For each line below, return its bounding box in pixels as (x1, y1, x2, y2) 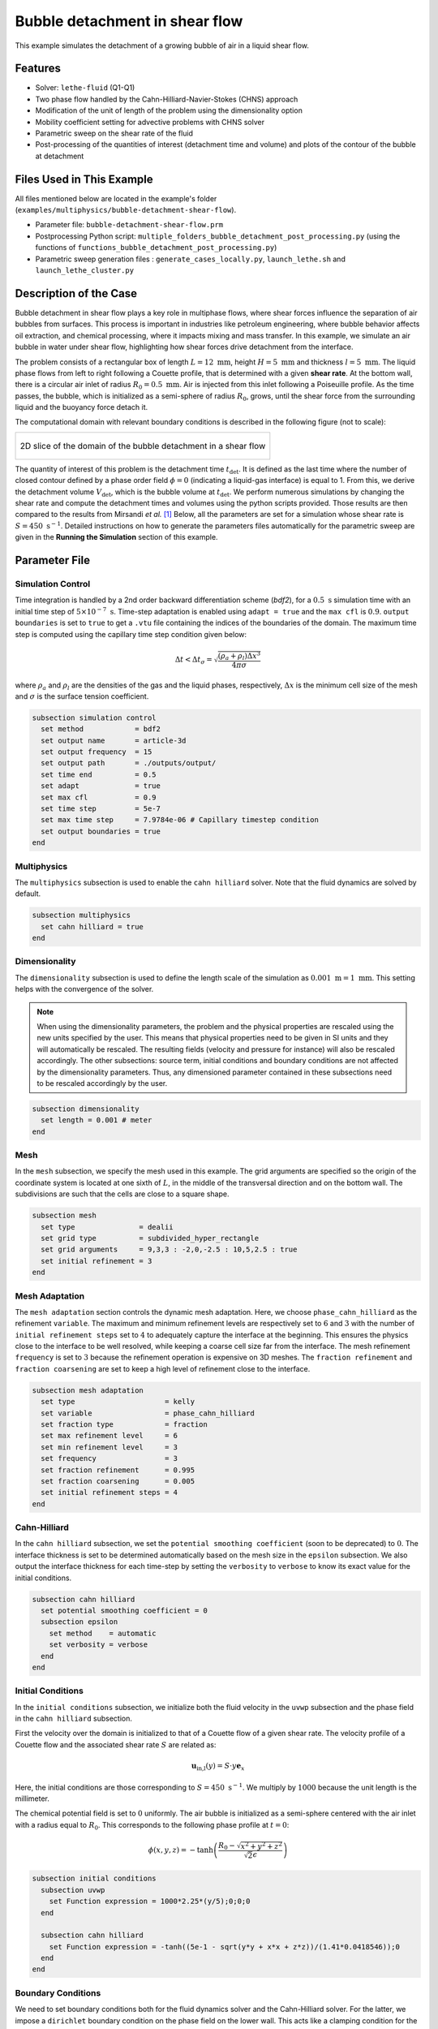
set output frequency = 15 (41, 747, 152, 756)
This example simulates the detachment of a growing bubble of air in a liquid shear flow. (15, 41, 310, 50)
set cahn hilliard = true (41, 922, 144, 931)
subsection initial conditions (32, 1874, 157, 1883)
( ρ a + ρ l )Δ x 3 (217, 649, 261, 661)
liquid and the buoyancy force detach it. (15, 403, 148, 412)
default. (15, 889, 41, 898)
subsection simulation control (32, 713, 157, 722)
